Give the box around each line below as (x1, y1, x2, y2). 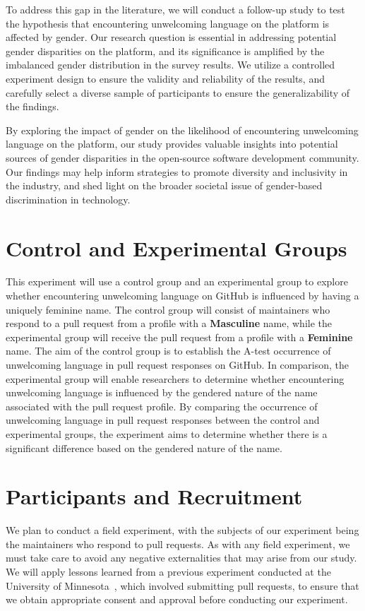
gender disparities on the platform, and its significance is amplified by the (6, 43, 325, 58)
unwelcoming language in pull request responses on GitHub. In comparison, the (6, 357, 349, 372)
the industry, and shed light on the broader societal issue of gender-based (6, 178, 323, 193)
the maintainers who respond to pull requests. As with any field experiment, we (6, 536, 350, 551)
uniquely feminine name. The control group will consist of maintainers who (6, 302, 330, 316)
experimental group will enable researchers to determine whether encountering (6, 371, 345, 386)
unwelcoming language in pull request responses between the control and (6, 413, 320, 427)
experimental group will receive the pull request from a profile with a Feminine (6, 329, 353, 344)
